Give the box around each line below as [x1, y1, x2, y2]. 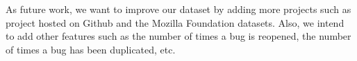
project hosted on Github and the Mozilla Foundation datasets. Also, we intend [6, 15, 344, 29]
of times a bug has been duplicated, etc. [6, 42, 176, 56]
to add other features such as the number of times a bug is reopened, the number [6, 29, 351, 43]
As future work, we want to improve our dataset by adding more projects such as [6, 2, 351, 16]
